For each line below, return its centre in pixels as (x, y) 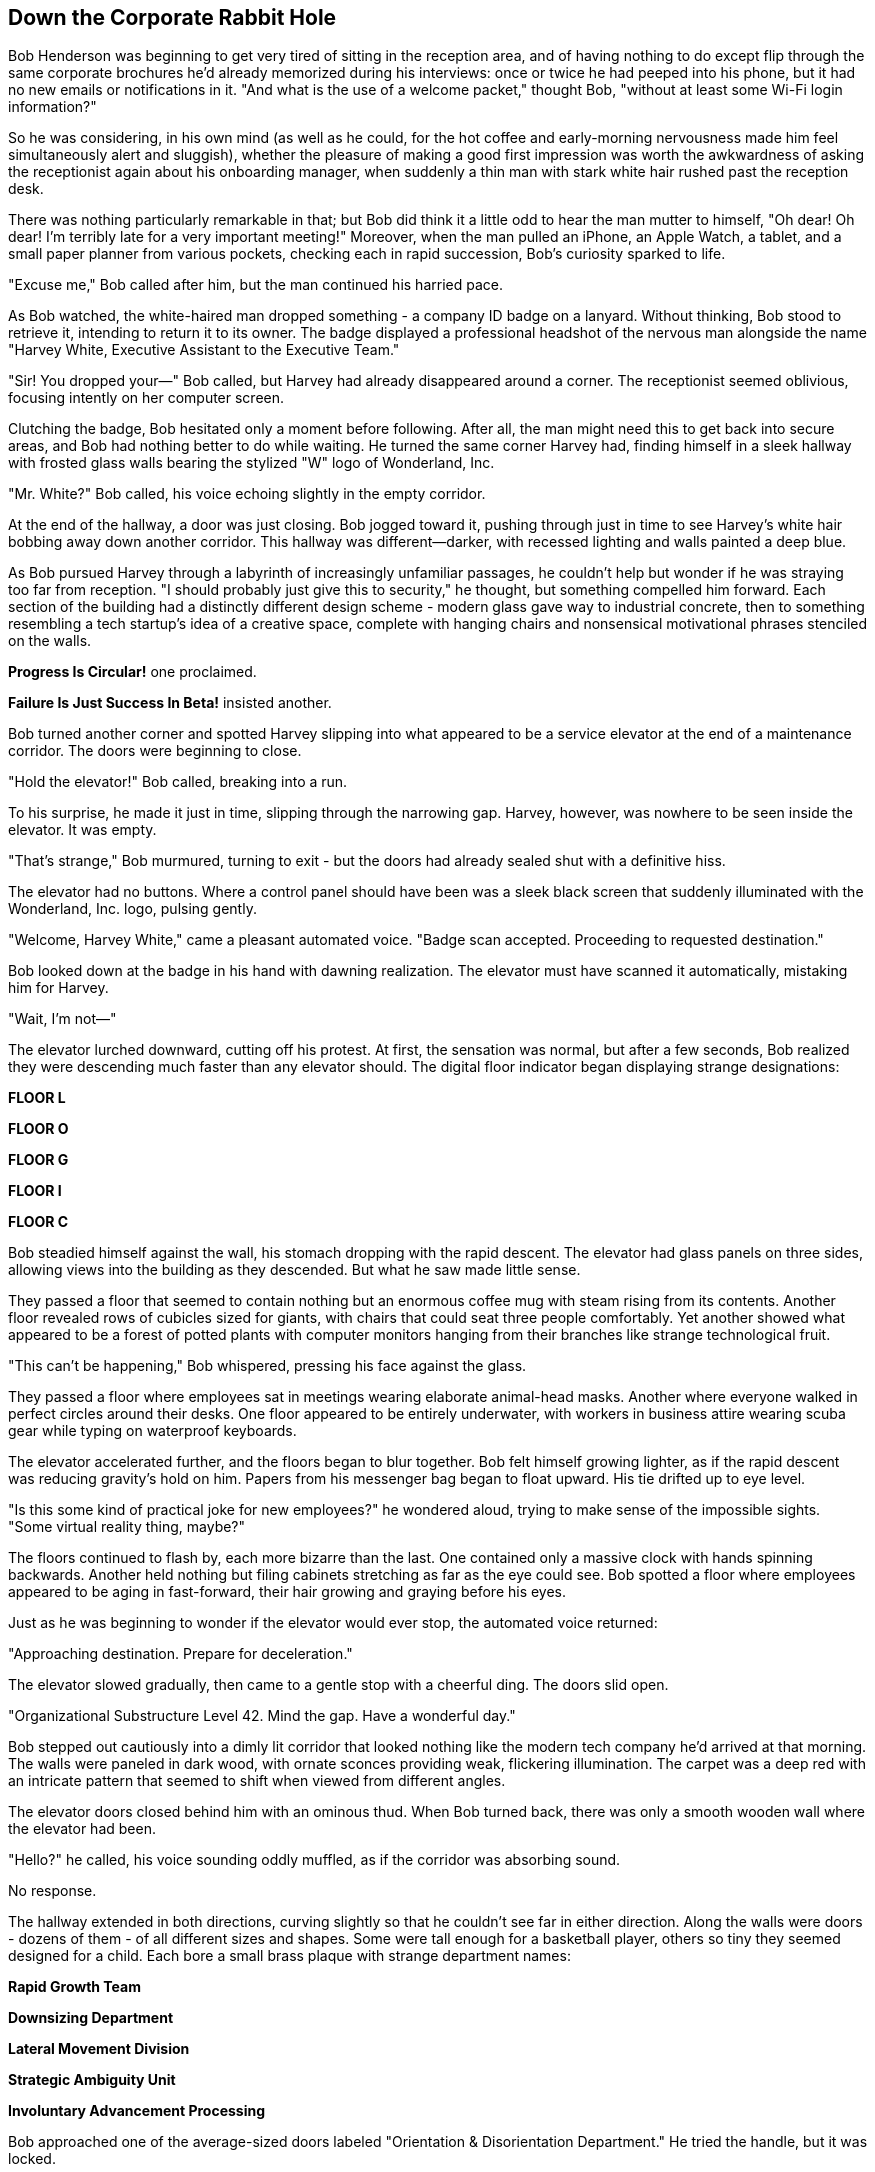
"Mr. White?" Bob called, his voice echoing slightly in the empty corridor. (247, 494)
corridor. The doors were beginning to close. (155, 751)
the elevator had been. (82, 1829)
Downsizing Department (91, 2018)
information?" (52, 107)
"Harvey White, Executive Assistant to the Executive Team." (204, 350)
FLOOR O (38, 1129)
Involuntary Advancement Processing (137, 2111)
